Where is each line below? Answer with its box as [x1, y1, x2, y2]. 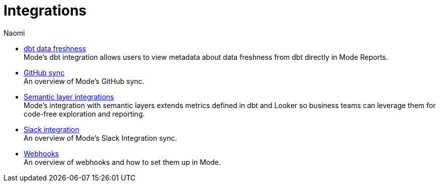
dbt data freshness [24, 44, 86, 53]
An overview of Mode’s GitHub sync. [24, 76, 144, 85]
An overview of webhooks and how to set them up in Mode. [24, 157, 221, 166]
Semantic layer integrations [24, 92, 114, 101]
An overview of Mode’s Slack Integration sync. [24, 133, 177, 142]
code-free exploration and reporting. [24, 109, 145, 118]
